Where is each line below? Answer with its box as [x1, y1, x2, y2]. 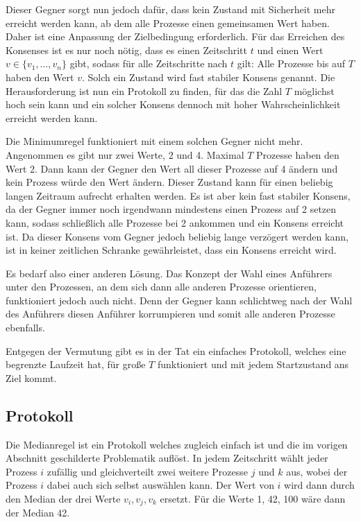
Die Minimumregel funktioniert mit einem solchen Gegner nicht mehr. [6, 134, 303, 148]
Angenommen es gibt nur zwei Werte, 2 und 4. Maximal [6, 147, 244, 162]
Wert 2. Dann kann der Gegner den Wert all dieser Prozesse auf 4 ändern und [6, 161, 338, 175]
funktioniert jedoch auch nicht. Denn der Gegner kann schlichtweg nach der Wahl [6, 293, 353, 307]
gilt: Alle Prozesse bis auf [237, 56, 346, 71]
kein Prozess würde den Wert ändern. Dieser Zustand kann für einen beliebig [6, 175, 333, 189]
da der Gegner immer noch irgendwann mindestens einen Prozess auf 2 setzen [6, 202, 337, 216]
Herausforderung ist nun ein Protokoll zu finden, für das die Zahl [6, 83, 283, 98]
